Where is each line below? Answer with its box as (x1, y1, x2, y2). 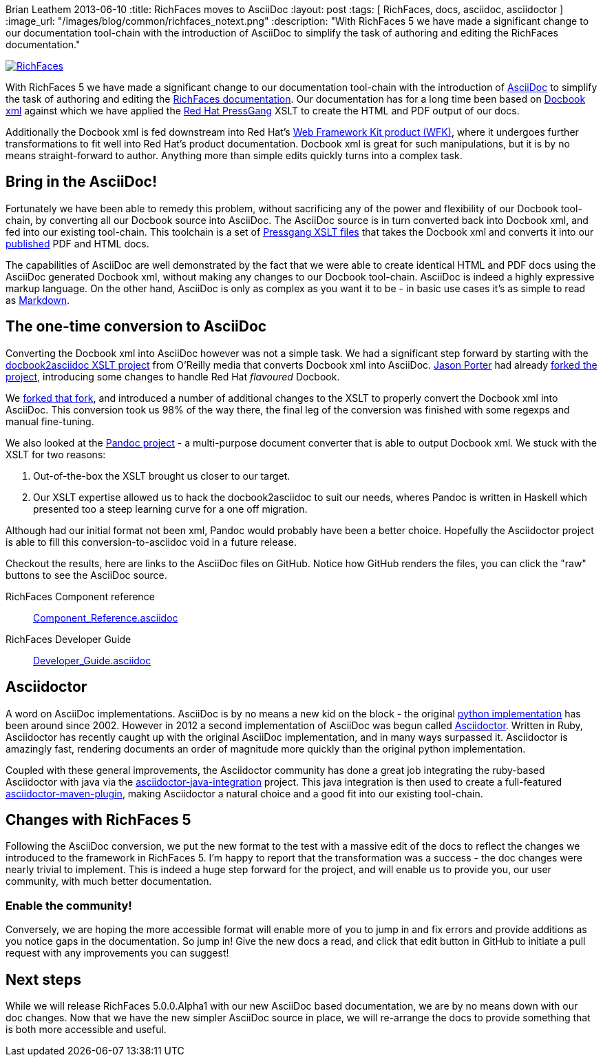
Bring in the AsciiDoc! (6, 173, 158, 191)
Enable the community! (6, 898, 132, 912)
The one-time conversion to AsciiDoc (6, 318, 267, 336)
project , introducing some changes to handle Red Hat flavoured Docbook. (6, 370, 340, 382)
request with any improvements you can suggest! (6, 947, 229, 959)
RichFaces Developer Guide (6, 633, 131, 645)
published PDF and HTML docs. (6, 237, 149, 249)
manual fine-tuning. (6, 415, 94, 427)
